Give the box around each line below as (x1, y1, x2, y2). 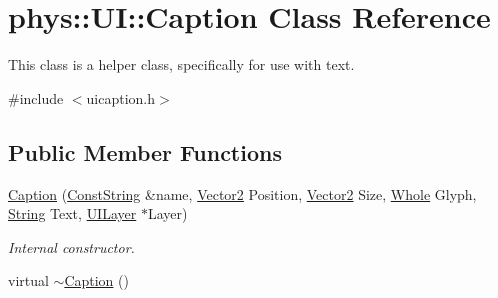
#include (8, 87, 64, 108)
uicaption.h (86, 87, 156, 108)
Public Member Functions (8, 136, 282, 167)
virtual (8, 270, 49, 291)
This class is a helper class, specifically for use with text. (8, 54, 355, 75)
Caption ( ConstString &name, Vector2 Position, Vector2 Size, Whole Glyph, (8, 183, 477, 204)
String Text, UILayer (8, 203, 137, 224)
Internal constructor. (8, 236, 135, 257)
